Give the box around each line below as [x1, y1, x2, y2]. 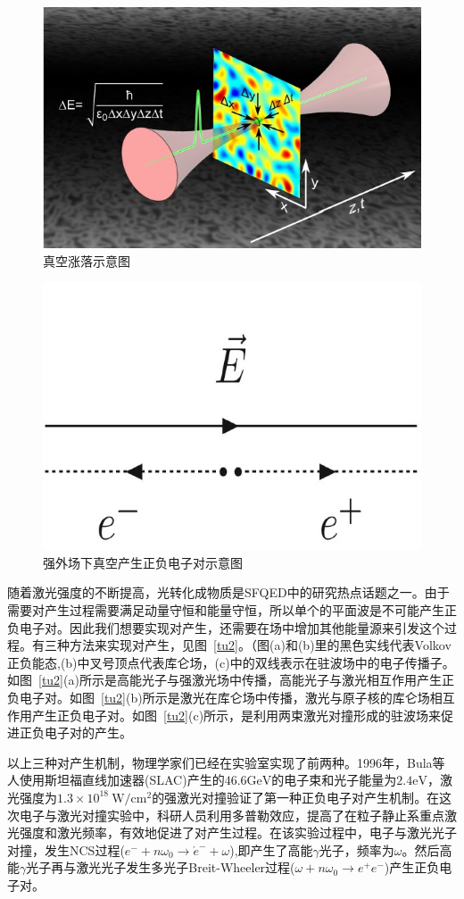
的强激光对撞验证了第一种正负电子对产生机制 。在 [152, 787, 440, 806]
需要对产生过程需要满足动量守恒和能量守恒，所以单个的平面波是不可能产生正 [7, 601, 457, 620]
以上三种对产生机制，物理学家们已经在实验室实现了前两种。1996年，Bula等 [7, 753, 445, 771]
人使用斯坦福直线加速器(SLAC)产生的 [7, 770, 225, 789]
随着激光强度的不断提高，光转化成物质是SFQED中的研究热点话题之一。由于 [7, 583, 450, 602]
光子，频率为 [319, 840, 394, 859]
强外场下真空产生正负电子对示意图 [43, 553, 243, 571]
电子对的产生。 [44, 723, 132, 742]
